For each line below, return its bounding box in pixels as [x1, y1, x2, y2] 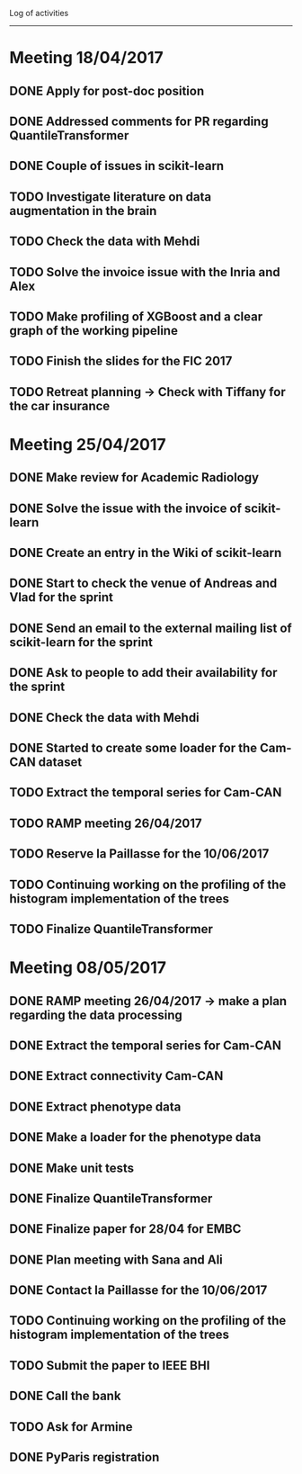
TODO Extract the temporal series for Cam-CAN [9, 785, 282, 800]
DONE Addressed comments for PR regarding [9, 113, 269, 129]
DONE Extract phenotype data [9, 1099, 182, 1114]
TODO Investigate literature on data [9, 189, 212, 204]
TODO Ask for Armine [9, 1419, 133, 1434]
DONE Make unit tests [9, 1160, 135, 1175]
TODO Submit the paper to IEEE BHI [9, 1358, 210, 1373]
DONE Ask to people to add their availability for [9, 665, 278, 680]
